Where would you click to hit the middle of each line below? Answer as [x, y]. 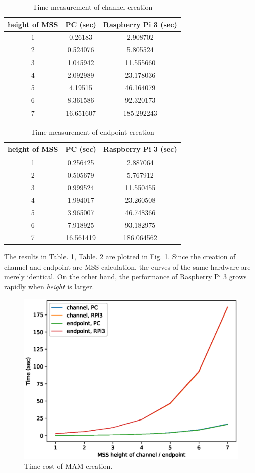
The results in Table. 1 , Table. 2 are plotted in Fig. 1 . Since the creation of [120, 257]
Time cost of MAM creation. [69, 466]
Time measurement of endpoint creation [92, 132]
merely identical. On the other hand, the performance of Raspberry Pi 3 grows [125, 276]
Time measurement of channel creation [92, 7]
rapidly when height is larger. [49, 286]
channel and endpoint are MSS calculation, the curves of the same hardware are [127, 266]
